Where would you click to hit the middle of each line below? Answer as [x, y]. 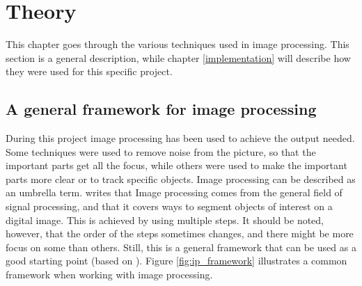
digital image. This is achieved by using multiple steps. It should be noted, [165, 220]
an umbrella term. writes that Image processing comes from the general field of [174, 192]
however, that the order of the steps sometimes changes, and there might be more [180, 233]
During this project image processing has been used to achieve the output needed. [180, 138]
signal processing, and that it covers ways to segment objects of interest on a [169, 206]
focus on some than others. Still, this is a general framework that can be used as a [181, 247]
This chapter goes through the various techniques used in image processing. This [178, 44]
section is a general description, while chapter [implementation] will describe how [178, 57]
